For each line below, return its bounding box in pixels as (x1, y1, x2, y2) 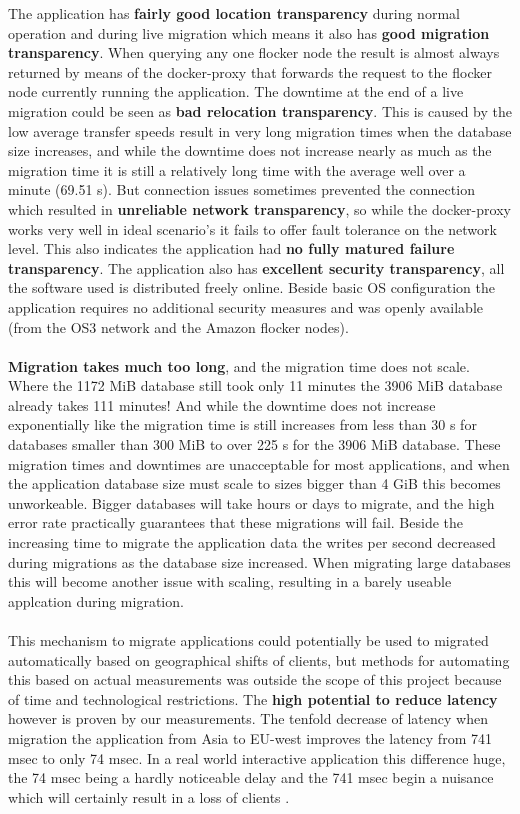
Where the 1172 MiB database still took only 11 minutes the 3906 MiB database (8, 375, 503, 396)
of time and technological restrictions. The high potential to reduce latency (8, 688, 498, 709)
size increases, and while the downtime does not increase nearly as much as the (8, 140, 492, 161)
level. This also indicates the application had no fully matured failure (8, 238, 455, 259)
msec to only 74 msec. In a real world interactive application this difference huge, (8, 747, 506, 768)
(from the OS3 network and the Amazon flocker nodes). (8, 316, 349, 337)
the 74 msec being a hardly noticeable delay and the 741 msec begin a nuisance (8, 767, 494, 788)
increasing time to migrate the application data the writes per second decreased (8, 532, 496, 553)
